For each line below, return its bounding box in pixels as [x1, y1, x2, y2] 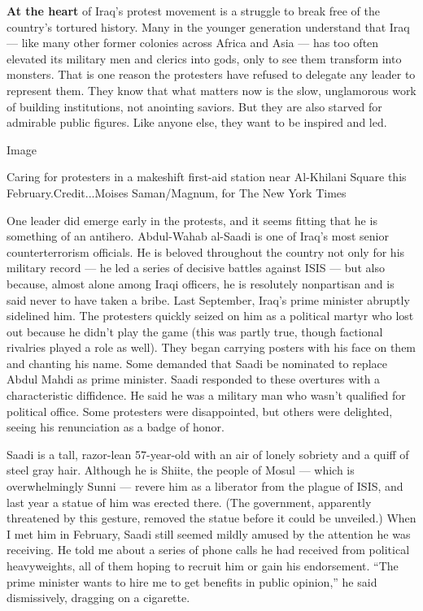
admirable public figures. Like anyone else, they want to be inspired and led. [7, 114, 387, 131]
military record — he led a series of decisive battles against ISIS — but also [7, 259, 385, 276]
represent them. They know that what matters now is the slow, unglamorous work [7, 81, 416, 98]
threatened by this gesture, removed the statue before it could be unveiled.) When [7, 509, 416, 526]
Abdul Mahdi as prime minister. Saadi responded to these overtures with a [7, 370, 381, 388]
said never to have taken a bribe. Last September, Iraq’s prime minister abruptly [7, 291, 410, 308]
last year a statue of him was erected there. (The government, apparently [7, 493, 372, 510]
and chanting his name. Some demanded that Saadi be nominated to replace [7, 354, 387, 371]
